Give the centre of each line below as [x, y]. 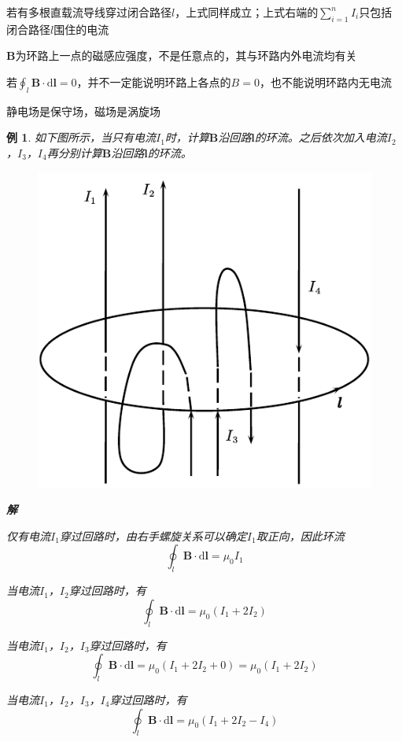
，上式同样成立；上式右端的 [247, 12]
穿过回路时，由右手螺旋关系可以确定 [153, 535]
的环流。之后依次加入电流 [321, 137]
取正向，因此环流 [300, 535]
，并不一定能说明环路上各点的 [154, 81]
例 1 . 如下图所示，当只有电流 [81, 137]
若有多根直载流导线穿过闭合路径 [89, 12]
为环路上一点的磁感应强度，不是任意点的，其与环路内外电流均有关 [186, 55]
